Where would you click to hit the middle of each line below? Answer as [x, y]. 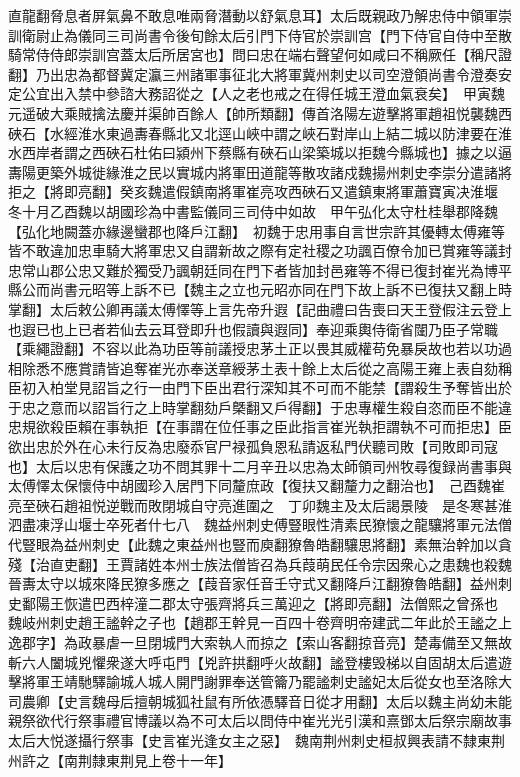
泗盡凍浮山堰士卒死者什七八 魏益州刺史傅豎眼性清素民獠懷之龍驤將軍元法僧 [260, 524]
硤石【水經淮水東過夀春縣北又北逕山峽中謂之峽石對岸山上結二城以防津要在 [253, 132]
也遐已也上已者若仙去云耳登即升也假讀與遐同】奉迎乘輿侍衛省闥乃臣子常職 [253, 328]
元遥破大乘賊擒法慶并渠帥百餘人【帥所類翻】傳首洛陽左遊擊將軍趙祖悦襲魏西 [260, 112]
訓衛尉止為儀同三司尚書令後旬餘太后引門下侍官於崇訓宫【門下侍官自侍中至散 [260, 34]
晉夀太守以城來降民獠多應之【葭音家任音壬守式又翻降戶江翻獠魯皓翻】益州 [253, 583]
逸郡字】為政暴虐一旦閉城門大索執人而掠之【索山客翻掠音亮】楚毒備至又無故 [260, 642]
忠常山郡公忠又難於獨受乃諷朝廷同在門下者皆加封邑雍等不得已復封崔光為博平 [260, 269]
